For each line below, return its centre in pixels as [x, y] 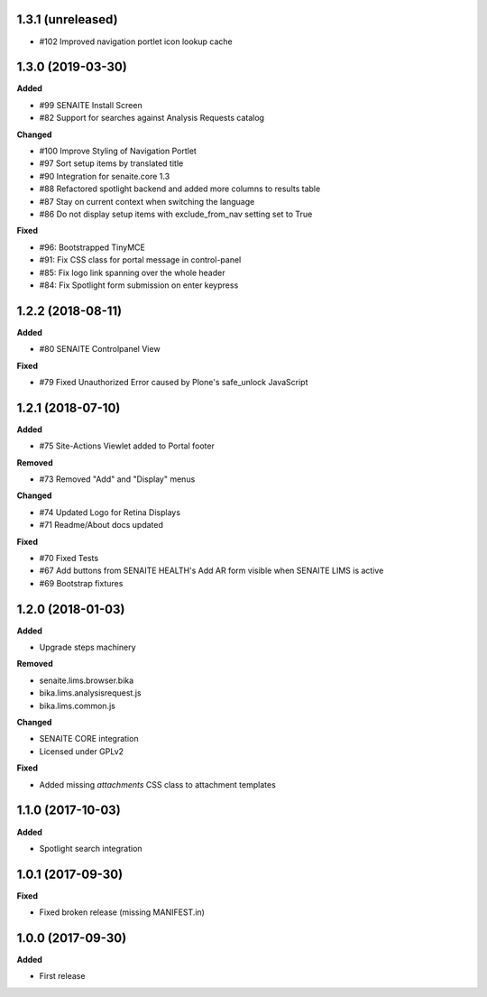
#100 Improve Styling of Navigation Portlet [118, 151]
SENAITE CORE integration [89, 739]
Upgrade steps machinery [87, 647]
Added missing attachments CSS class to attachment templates [158, 784]
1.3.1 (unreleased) [67, 19]
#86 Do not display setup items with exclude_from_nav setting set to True [176, 214]
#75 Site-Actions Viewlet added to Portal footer [127, 446]
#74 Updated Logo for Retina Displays [110, 512]
